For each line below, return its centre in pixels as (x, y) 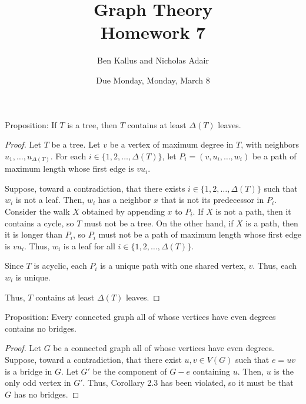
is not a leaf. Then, (50, 200)
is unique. (33, 277)
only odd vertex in (38, 383)
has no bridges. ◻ (46, 394)
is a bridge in (29, 371)
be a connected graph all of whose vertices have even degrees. (164, 348)
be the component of (130, 371)
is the (284, 371)
